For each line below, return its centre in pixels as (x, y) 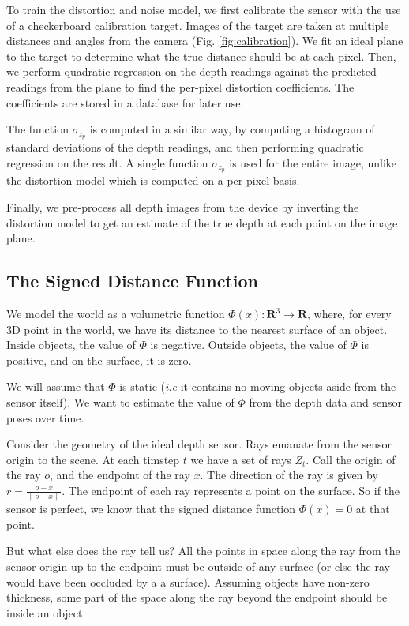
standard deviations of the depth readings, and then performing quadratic (185, 147)
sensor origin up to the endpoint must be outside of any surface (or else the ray (198, 566)
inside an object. (46, 612)
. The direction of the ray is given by (289, 475)
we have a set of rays (241, 459)
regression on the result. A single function (107, 162)
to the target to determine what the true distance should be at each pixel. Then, (201, 56)
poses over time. (45, 417)
